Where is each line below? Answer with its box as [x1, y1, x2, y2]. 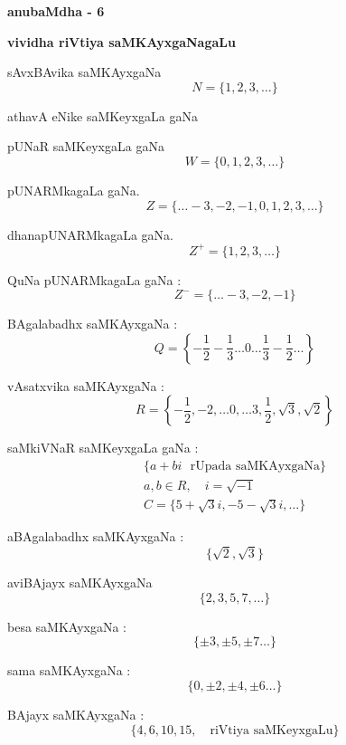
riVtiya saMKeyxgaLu [210, 723, 333, 737]
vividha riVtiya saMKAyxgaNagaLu [7, 32, 236, 51]
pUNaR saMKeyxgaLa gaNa [7, 137, 164, 156]
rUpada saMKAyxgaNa [190, 460, 320, 473]
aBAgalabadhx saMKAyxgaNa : [7, 527, 184, 546]
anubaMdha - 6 [7, 2, 105, 20]
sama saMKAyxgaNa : [7, 661, 131, 680]
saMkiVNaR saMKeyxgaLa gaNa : [7, 438, 199, 457]
